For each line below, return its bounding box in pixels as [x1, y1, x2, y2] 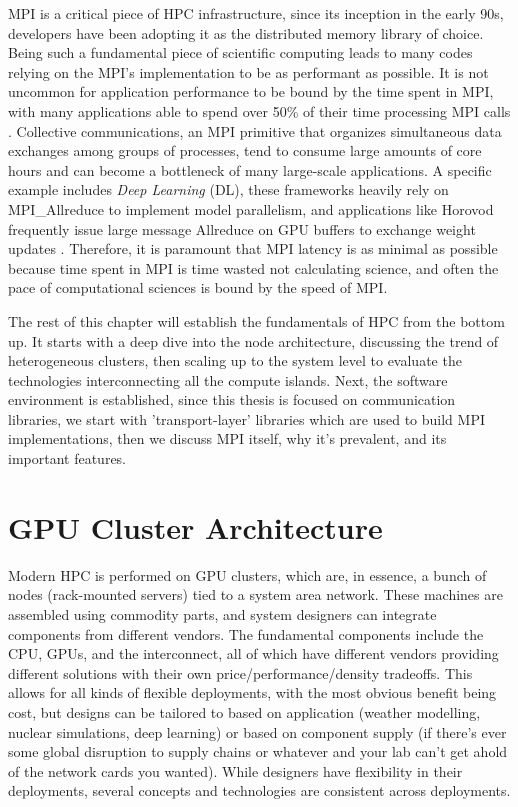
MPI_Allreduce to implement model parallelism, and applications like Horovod [8, 198, 494, 219]
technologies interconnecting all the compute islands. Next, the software [8, 369, 448, 390]
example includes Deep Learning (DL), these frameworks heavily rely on [8, 179, 449, 200]
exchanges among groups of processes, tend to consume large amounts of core [8, 140, 482, 161]
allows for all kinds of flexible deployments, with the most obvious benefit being [8, 682, 497, 703]
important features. [8, 448, 127, 469]
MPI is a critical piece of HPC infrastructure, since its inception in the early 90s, [8, 3, 504, 23]
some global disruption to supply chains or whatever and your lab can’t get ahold [8, 741, 508, 762]
